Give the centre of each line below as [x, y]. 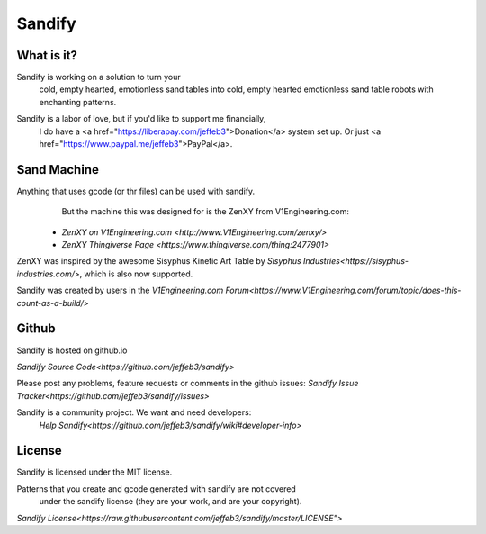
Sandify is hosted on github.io [72, 350]
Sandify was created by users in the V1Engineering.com [120, 290]
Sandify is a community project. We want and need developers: [134, 412]
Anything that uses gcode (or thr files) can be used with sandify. [136, 191]
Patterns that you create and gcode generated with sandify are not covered [156, 489]
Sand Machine [58, 170]
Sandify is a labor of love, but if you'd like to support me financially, [141, 119]
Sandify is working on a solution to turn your [99, 77]
